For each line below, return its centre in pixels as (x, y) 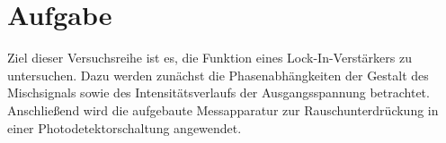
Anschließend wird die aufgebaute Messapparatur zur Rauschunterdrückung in (223, 109)
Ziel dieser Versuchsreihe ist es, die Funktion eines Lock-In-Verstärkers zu (210, 58)
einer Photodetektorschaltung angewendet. (125, 127)
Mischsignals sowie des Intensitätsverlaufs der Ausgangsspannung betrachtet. (219, 93)
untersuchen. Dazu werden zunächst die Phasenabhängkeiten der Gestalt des (218, 75)
